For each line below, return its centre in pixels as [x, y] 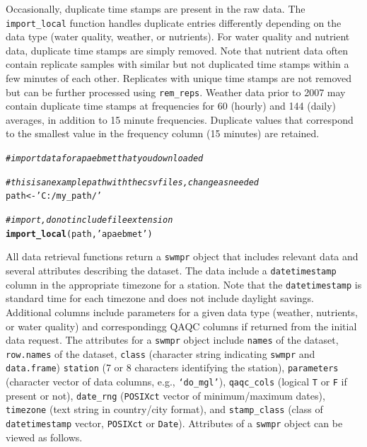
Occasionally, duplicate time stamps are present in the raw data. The [156, 8]
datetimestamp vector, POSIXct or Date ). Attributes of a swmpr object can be [174, 423]
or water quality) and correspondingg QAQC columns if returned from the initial [181, 326]
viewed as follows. [44, 437]
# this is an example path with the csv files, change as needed [133, 182]
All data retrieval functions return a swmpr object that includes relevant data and [182, 256]
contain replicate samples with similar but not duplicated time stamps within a [177, 64]
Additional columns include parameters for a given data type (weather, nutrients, [182, 312]
